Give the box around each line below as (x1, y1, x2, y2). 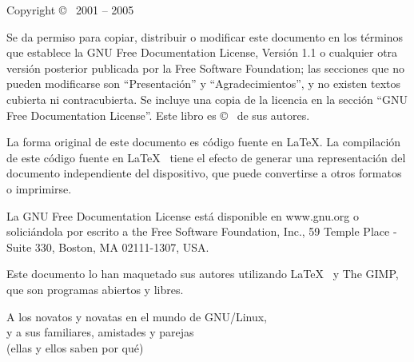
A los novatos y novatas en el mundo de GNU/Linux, (6, 308, 268, 324)
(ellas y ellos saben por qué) (6, 339, 144, 356)
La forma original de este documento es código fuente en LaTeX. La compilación (6, 133, 401, 150)
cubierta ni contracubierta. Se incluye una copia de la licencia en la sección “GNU (6, 90, 408, 107)
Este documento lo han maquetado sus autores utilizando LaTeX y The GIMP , (6, 265, 399, 282)
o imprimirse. (6, 180, 72, 197)
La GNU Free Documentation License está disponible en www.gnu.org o (6, 207, 359, 224)
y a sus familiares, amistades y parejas (6, 324, 194, 340)
